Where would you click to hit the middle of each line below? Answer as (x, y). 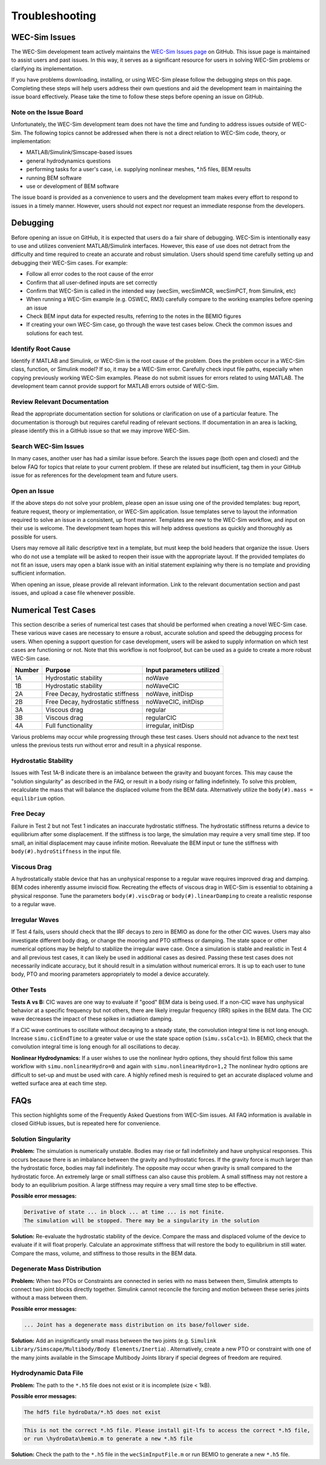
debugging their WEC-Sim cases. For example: (69, 262)
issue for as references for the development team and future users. (94, 475)
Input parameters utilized (183, 670)
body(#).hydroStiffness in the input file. (66, 851)
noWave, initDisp (169, 694)
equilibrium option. (38, 798)
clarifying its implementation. (47, 68)
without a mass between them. (50, 1298)
